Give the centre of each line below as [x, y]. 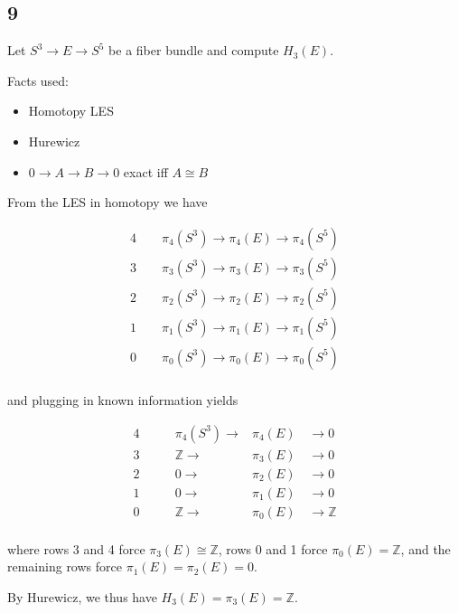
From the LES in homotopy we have [107, 202]
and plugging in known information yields [123, 399]
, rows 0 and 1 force [273, 548]
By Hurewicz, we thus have [82, 596]
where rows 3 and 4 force [76, 548]
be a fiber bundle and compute [194, 50]
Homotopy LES [71, 111]
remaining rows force [65, 566]
